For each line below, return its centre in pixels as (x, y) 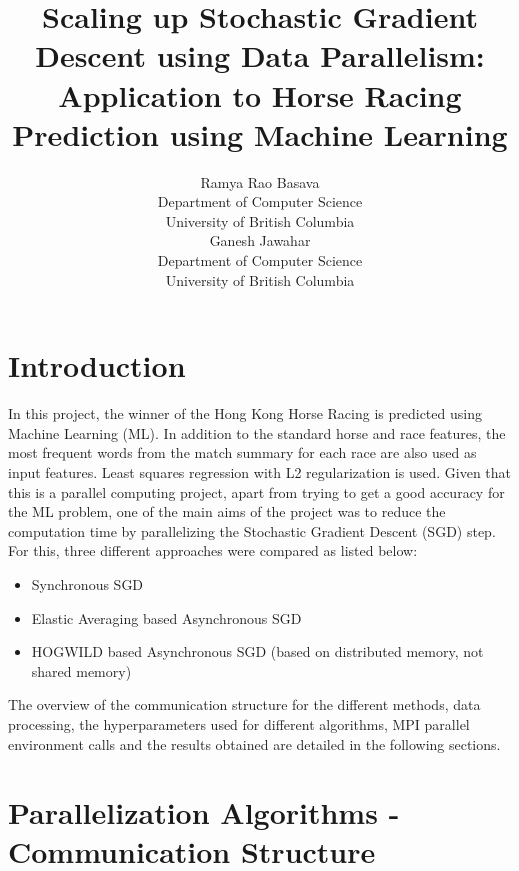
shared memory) (81, 670)
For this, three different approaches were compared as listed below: (213, 550)
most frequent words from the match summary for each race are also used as (242, 452)
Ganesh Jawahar (260, 240)
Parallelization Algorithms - (204, 812)
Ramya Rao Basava (260, 181)
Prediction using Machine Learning (260, 133)
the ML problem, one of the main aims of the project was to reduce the (227, 511)
